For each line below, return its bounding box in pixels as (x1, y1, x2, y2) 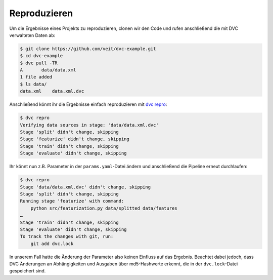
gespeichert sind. (9, 268, 46, 274)
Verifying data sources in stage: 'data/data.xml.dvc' (20, 122, 159, 128)
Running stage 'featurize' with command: (20, 198, 124, 204)
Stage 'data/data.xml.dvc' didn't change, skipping (20, 184, 151, 190)
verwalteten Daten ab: (9, 32, 56, 38)
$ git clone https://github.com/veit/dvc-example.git (20, 46, 156, 52)
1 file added (20, 74, 53, 80)
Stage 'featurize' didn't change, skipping (20, 136, 130, 142)
